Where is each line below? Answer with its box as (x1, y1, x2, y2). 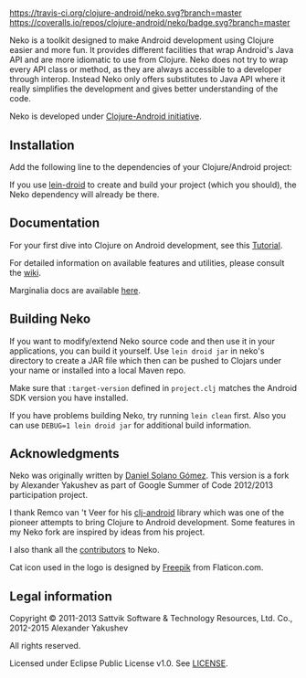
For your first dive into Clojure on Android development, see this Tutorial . (9, 239, 283, 250)
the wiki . (9, 267, 41, 278)
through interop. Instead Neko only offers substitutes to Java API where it (9, 74, 286, 85)
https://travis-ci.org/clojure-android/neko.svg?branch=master (9, 7, 242, 18)
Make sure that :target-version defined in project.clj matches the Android (9, 382, 298, 393)
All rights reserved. (9, 641, 81, 652)
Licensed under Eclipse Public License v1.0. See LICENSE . (9, 658, 228, 669)
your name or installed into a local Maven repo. (9, 365, 186, 376)
